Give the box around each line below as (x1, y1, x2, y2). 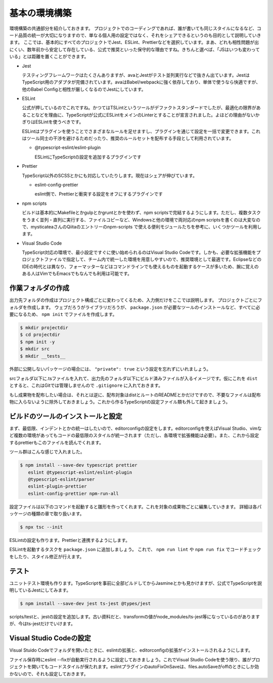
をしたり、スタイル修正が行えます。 (9, 554, 84, 560)
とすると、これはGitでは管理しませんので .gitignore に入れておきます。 (9, 382, 163, 389)
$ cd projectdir (20, 332, 61, 338)
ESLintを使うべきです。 (35, 119, 84, 125)
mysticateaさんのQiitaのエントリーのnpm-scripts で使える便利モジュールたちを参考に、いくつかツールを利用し (30, 223, 262, 230)
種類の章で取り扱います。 (31, 511, 84, 517)
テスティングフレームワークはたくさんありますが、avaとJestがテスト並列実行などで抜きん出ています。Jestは (22, 72, 250, 78)
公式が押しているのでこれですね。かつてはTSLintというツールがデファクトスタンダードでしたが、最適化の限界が (22, 105, 256, 111)
